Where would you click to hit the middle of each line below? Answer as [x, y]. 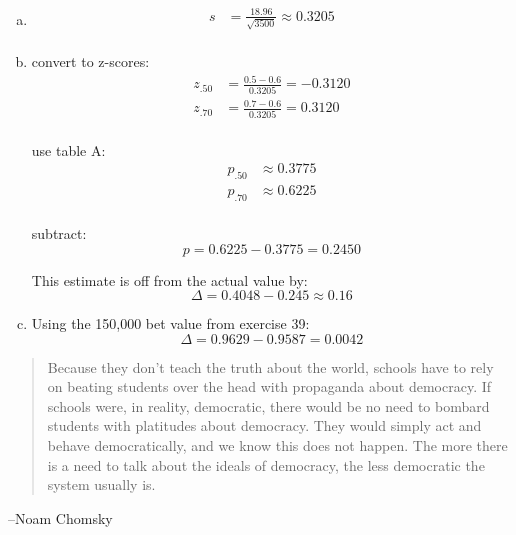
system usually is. [101, 484]
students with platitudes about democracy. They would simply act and [264, 425]
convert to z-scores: [90, 61]
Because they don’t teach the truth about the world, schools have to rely [270, 366]
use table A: [68, 149]
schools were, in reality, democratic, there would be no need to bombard [268, 405]
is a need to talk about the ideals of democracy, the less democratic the [266, 464]
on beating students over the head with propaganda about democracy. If [269, 386]
